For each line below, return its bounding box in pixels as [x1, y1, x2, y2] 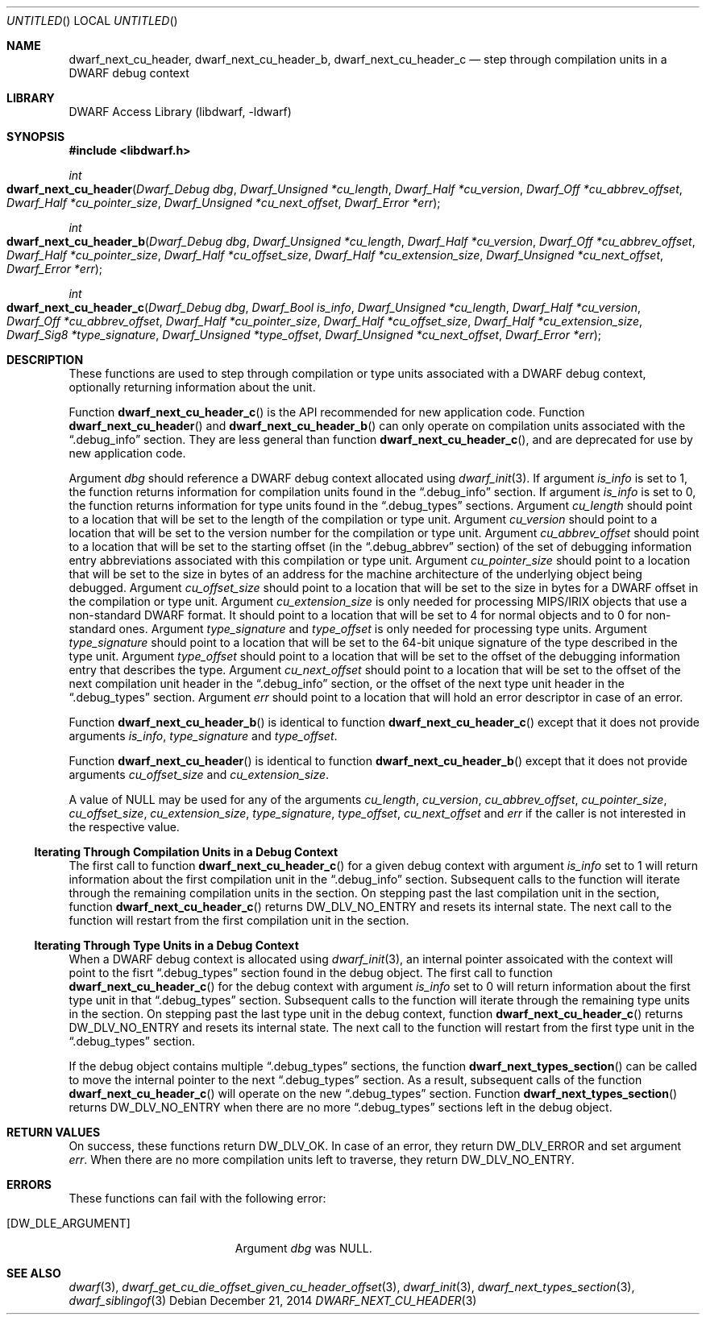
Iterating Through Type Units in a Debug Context [34, 938, 299, 952]
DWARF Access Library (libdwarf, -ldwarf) [69, 105, 292, 118]
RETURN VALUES [6, 1125, 101, 1139]
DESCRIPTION [6, 353, 84, 366]
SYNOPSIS [6, 130, 65, 143]
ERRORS [6, 1178, 52, 1191]
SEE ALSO [6, 1266, 61, 1280]
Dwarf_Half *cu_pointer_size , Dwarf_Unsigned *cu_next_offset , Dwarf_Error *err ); [6, 196, 441, 209]
